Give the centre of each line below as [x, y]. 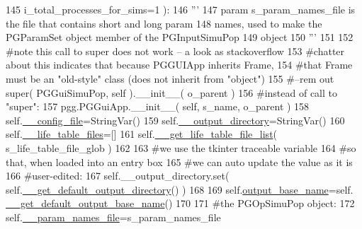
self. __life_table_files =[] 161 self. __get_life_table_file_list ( [142, 134]
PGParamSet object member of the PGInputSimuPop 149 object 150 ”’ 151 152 [180, 37]
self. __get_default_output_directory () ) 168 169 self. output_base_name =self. [180, 189]
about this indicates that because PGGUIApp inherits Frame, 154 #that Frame [179, 65]
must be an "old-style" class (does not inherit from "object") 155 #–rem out [170, 78]
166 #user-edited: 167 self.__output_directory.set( [118, 176]
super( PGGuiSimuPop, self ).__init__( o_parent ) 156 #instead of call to [171, 92]
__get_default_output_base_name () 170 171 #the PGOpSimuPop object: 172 [180, 203]
